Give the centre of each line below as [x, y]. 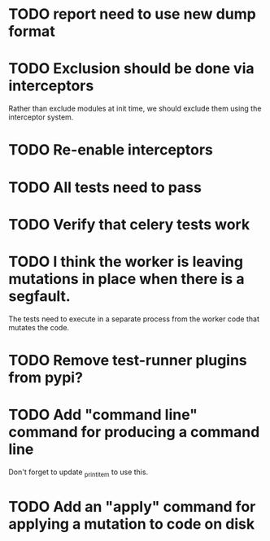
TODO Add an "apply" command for [132, 506]
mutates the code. [39, 327]
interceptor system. [41, 117]
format [32, 31]
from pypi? [46, 377]
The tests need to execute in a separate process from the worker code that [134, 319]
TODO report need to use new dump [132, 14]
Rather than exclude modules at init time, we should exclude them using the [135, 109]
